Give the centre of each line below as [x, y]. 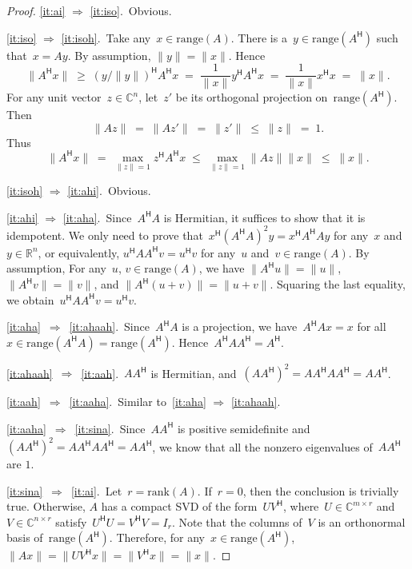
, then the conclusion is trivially [321, 490]
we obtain [30, 299]
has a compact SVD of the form [179, 506]
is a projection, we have [240, 326]
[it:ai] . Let [96, 490]
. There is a [259, 37]
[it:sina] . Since [110, 428]
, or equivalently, [79, 252]
